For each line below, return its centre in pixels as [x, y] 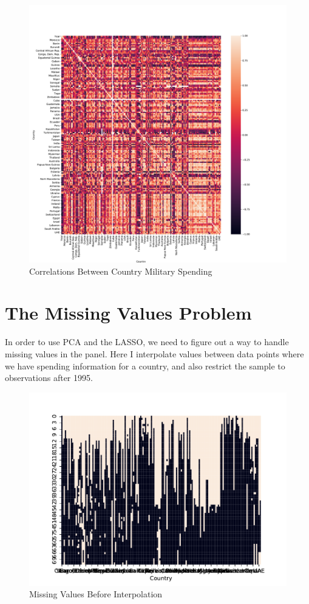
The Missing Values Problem [128, 313]
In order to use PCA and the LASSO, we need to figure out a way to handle [147, 342]
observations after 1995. [49, 378]
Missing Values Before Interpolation [96, 594]
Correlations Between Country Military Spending [121, 271]
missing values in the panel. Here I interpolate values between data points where [154, 353]
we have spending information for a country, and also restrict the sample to [145, 365]
